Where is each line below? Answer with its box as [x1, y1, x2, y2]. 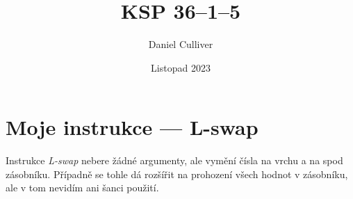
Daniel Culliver [148, 37, 213, 51]
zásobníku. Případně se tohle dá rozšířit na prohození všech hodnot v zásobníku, [6, 166, 348, 181]
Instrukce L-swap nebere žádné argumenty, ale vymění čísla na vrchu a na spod [6, 153, 343, 168]
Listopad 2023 [151, 60, 211, 74]
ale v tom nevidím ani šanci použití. [6, 180, 159, 195]
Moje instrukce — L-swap [6, 113, 258, 141]
